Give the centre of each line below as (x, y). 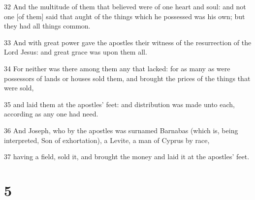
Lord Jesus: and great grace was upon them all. (76, 52)
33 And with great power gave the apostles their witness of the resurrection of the (128, 42)
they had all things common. (47, 26)
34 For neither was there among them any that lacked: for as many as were (117, 68)
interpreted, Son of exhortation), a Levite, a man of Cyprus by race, (107, 140)
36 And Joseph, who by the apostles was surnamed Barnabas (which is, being (121, 130)
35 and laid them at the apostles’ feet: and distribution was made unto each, (119, 104)
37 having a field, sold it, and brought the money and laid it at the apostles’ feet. (127, 157)
